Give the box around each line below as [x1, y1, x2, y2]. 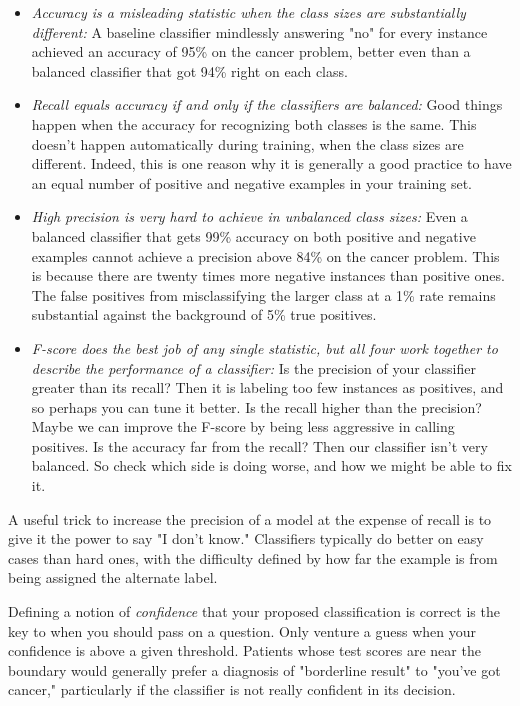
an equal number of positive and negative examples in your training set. [31, 172, 472, 193]
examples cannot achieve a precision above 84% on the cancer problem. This [31, 245, 500, 266]
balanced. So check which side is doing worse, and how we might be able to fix [31, 455, 512, 476]
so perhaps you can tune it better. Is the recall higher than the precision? [31, 396, 482, 417]
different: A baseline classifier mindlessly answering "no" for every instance [31, 21, 488, 42]
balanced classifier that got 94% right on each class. [31, 60, 348, 81]
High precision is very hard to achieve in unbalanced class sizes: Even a [31, 206, 468, 227]
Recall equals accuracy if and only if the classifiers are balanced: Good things [31, 94, 503, 115]
